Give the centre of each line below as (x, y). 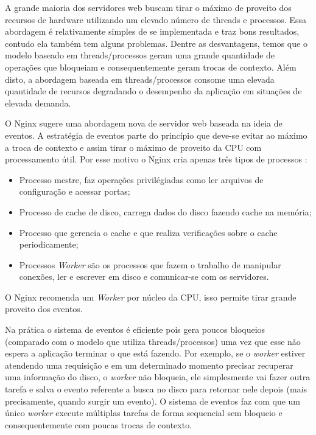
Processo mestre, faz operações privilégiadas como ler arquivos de (141, 179)
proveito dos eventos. (44, 309)
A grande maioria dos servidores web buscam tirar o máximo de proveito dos (148, 7)
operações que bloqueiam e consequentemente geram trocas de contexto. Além (151, 67)
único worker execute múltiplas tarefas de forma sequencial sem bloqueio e (144, 413)
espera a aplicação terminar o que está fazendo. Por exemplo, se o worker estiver (155, 353)
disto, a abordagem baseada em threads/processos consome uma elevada (140, 79)
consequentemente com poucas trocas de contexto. (99, 424)
